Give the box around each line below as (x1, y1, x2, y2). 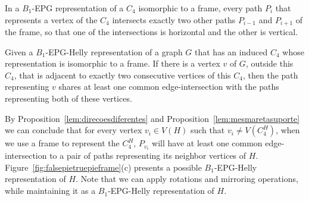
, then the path (242, 68, 298, 81)
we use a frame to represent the (5, 137, 120, 149)
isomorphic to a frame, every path (138, 2, 263, 14)
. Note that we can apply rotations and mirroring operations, (76, 172, 298, 185)
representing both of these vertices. (5, 92, 132, 105)
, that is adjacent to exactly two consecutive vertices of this (14, 68, 231, 81)
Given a (5, 45, 33, 58)
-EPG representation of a (32, 2, 124, 14)
